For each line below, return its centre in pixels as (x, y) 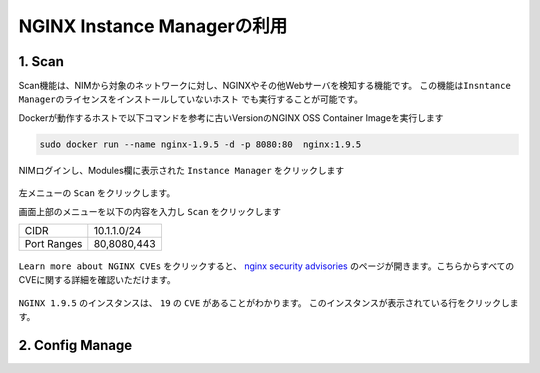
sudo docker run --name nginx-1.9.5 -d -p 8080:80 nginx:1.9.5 (200, 144)
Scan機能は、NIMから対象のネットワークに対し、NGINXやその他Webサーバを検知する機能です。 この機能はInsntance (265, 86)
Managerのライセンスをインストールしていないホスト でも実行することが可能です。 (191, 99)
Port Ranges (53, 243)
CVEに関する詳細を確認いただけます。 (97, 280)
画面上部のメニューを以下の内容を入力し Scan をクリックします (150, 211)
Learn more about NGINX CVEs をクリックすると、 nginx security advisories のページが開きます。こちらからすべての (266, 266)
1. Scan (41, 61)
